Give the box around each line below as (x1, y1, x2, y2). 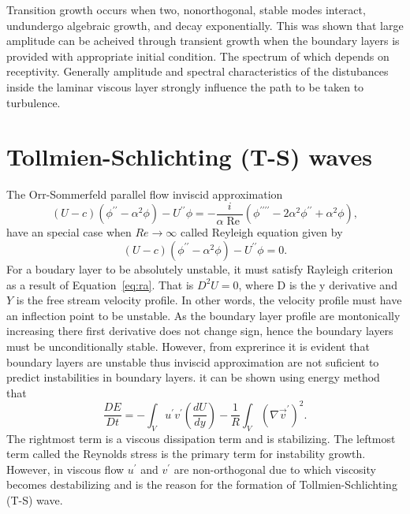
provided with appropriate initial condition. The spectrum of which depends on (6, 47, 389, 64)
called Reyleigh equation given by (181, 224, 343, 240)
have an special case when (6, 224, 132, 240)
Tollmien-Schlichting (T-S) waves (6, 140, 372, 173)
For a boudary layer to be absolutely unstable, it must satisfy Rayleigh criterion (6, 260, 393, 277)
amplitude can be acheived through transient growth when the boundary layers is (6, 32, 400, 49)
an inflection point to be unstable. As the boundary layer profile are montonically (6, 307, 401, 323)
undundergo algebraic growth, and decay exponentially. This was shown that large (6, 17, 404, 33)
